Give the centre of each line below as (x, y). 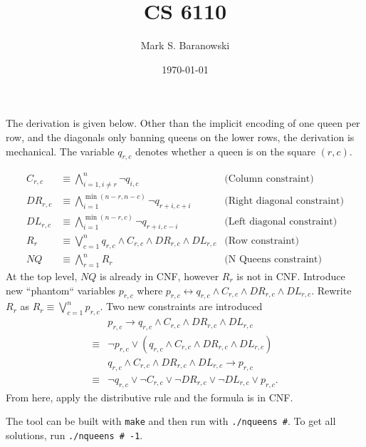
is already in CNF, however (159, 276)
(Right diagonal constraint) (284, 201)
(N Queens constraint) (273, 260)
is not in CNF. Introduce (291, 276)
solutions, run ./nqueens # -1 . (74, 435)
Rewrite (334, 290)
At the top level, (42, 276)
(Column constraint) (269, 179)
